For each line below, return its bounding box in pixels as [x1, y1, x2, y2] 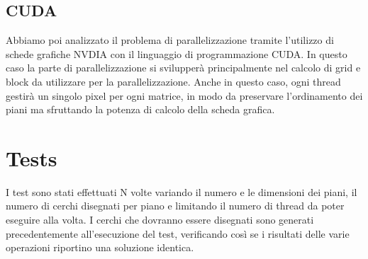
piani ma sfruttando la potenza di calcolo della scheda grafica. [6, 102, 275, 117]
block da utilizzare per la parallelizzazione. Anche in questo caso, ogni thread [6, 74, 341, 88]
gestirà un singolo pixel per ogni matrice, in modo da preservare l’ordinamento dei [6, 88, 363, 103]
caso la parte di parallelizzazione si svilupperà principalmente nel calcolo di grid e [6, 60, 361, 75]
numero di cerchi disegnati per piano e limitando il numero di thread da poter [6, 198, 345, 213]
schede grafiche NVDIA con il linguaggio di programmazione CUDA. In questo [6, 46, 347, 61]
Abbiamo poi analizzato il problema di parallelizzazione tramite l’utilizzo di [6, 33, 334, 47]
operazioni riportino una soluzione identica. [6, 240, 194, 255]
